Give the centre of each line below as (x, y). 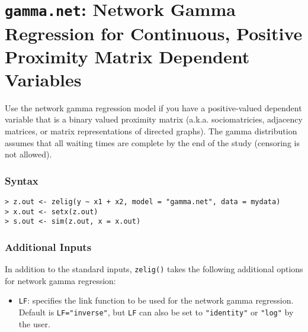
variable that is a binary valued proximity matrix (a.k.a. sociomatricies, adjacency (154, 119)
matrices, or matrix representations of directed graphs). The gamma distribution (151, 131)
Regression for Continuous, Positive (154, 33)
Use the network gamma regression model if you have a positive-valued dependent (153, 107)
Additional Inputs (48, 246)
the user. (34, 323)
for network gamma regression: (60, 280)
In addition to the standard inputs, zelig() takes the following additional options (154, 269)
